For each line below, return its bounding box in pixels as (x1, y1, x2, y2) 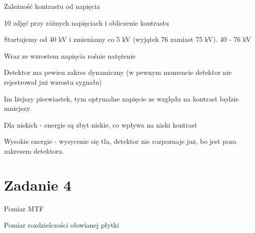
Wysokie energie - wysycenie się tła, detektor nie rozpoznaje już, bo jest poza (4, 136, 237, 146)
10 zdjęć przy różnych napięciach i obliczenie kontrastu (4, 17, 169, 28)
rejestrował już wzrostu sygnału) (4, 76, 102, 87)
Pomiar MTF (4, 203, 44, 213)
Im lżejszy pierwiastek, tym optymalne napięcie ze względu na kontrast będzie (4, 93, 239, 103)
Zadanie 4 (4, 174, 72, 195)
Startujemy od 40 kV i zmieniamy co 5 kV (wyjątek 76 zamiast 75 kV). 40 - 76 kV (4, 34, 251, 44)
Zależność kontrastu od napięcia (4, 1, 100, 11)
